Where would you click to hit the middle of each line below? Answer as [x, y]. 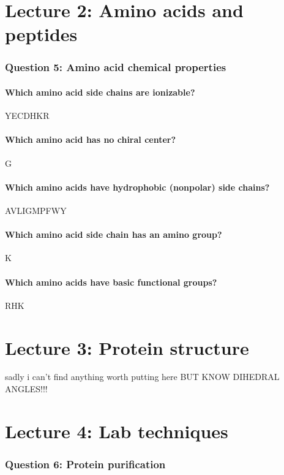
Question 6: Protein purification [85, 464]
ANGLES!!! [26, 389]
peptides [41, 34]
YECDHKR [27, 116]
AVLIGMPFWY [36, 210]
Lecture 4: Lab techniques [117, 431]
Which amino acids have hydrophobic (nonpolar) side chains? [137, 187]
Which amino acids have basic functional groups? [111, 282]
